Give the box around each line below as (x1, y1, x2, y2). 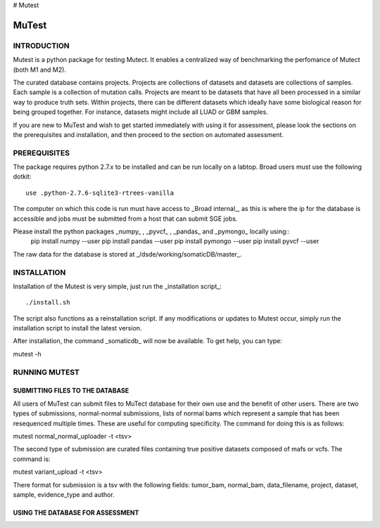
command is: (13, 454, 51, 463)
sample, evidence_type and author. (13, 490, 115, 498)
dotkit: (13, 172, 32, 181)
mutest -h (13, 349, 42, 358)
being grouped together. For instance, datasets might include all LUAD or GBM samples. (13, 108, 269, 116)
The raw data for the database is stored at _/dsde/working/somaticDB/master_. (13, 250, 242, 258)
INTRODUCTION (13, 41, 70, 51)
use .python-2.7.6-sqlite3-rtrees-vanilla (25, 188, 175, 197)
